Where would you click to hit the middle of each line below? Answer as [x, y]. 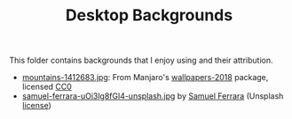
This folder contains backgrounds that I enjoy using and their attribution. [141, 60]
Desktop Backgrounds [149, 15]
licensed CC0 [47, 87]
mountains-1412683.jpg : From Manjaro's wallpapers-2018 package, [145, 78]
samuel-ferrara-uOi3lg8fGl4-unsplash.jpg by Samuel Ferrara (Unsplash [153, 96]
